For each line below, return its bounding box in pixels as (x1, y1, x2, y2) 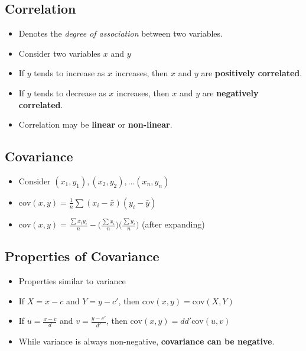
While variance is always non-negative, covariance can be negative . (18, 334, 275, 347)
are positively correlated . (201, 67, 302, 79)
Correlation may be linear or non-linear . (18, 118, 172, 131)
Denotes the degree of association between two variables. (18, 27, 223, 40)
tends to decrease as (34, 86, 106, 99)
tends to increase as (34, 67, 105, 79)
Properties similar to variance (18, 275, 126, 287)
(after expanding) (141, 218, 205, 230)
